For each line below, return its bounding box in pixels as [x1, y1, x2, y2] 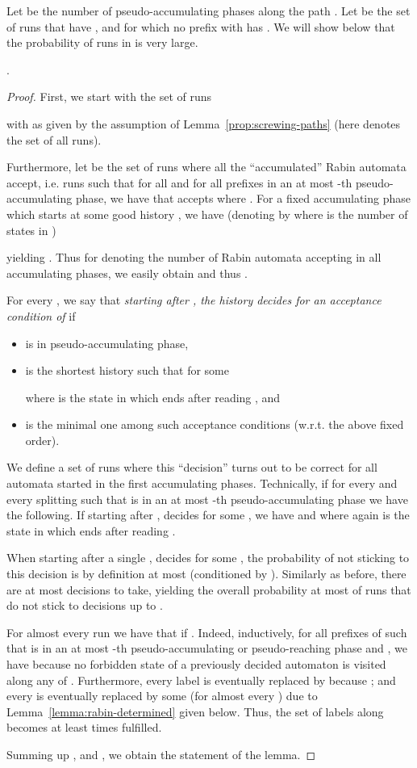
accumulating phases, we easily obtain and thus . [6, 264, 248, 281]
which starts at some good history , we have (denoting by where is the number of [6, 205, 408, 222]
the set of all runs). [6, 131, 102, 148]
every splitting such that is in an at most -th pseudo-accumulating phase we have [6, 490, 408, 507]
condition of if [6, 307, 76, 324]
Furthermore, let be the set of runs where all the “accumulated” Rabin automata [6, 158, 407, 175]
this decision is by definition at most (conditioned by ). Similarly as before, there [6, 565, 407, 582]
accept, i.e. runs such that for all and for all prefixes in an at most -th [6, 174, 352, 191]
